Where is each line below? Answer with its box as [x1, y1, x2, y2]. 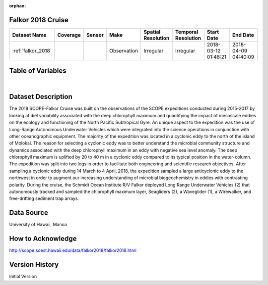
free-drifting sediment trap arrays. [9, 195, 79, 201]
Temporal [175, 28, 199, 35]
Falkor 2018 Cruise [9, 15, 69, 24]
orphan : [9, 3, 26, 8]
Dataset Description [9, 93, 72, 101]
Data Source [9, 208, 48, 217]
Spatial [143, 28, 161, 35]
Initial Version [9, 274, 37, 280]
